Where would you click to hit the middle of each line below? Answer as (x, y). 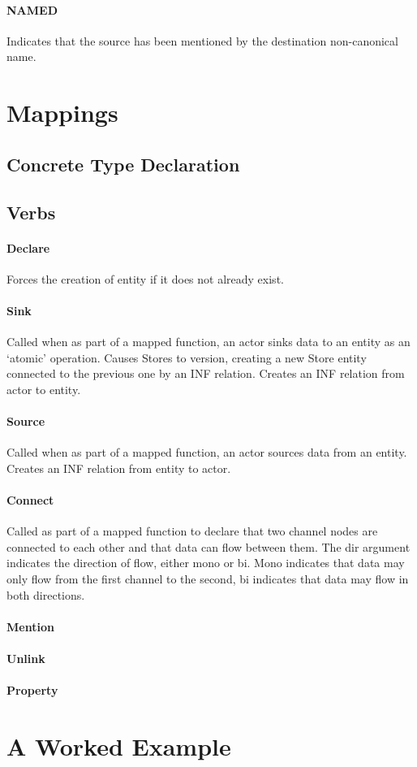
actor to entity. (44, 389)
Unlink (26, 659)
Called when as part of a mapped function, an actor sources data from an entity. (207, 452)
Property (32, 690)
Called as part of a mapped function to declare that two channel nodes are (192, 531)
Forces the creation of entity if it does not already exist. (145, 278)
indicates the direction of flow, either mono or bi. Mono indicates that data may (206, 563)
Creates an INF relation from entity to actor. (119, 468)
